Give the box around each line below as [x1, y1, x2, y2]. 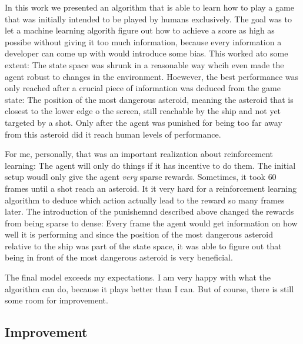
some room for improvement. [5, 294, 108, 306]
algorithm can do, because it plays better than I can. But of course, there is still [5, 282, 294, 295]
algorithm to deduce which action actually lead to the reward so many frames [5, 193, 285, 206]
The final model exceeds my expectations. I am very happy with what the [5, 271, 271, 283]
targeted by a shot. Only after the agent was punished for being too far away [5, 116, 282, 128]
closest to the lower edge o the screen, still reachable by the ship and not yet [5, 105, 281, 117]
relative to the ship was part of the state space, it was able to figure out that [5, 239, 282, 252]
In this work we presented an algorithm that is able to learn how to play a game [5, 1, 294, 13]
